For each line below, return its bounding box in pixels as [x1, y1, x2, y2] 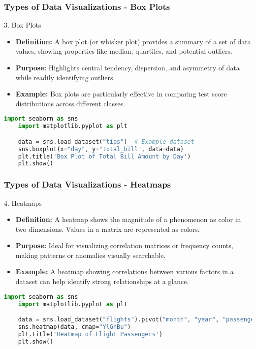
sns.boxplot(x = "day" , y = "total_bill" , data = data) [18, 145, 184, 153]
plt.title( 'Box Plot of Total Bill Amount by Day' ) [18, 153, 191, 160]
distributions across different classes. [15, 98, 126, 108]
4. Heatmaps [4, 197, 42, 208]
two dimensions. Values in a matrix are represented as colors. [15, 223, 200, 234]
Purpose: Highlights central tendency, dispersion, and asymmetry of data [15, 63, 240, 72]
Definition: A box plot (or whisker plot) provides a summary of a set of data [15, 36, 251, 46]
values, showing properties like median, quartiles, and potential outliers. [15, 46, 232, 56]
